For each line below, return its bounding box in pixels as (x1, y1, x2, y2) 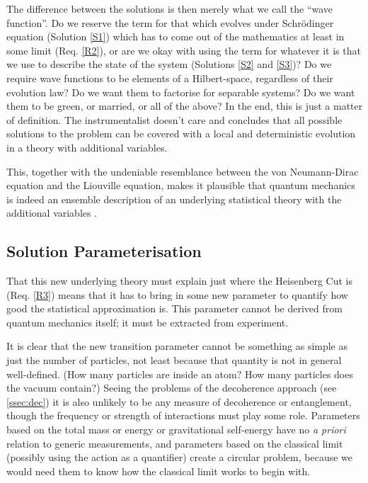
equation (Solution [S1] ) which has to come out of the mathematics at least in (6, 29, 345, 44)
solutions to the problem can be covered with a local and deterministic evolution (6, 126, 356, 141)
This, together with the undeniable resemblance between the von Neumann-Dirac (6, 164, 359, 178)
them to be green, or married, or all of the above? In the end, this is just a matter (6, 98, 363, 113)
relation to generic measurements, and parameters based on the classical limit (6, 436, 343, 450)
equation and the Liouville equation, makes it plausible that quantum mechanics (6, 178, 355, 193)
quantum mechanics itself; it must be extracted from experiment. (6, 314, 289, 329)
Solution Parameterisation (6, 240, 202, 262)
